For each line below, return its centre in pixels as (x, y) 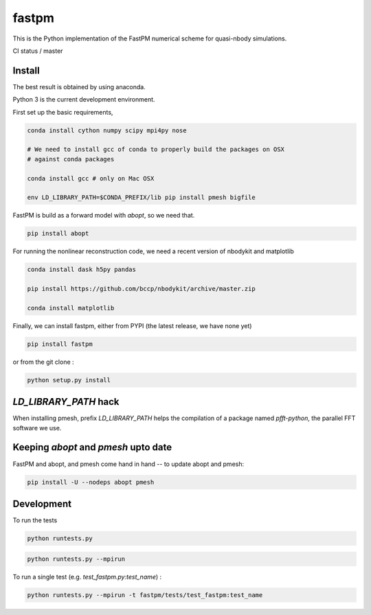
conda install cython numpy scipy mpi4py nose (107, 130)
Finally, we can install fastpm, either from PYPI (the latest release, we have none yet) (132, 325)
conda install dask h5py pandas (82, 270)
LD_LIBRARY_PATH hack (66, 402)
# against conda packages (71, 159)
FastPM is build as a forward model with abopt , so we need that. (104, 216)
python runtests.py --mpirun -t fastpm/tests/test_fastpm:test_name (145, 595)
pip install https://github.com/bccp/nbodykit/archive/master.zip (141, 289)
